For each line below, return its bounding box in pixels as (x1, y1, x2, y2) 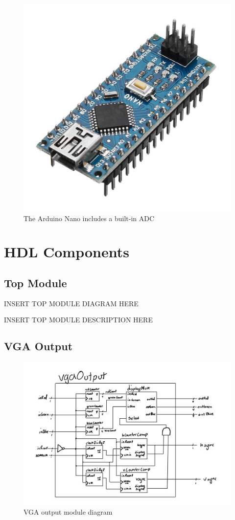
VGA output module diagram (23, 506, 113, 517)
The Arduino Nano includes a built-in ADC (23, 213, 155, 223)
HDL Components (4, 242, 129, 262)
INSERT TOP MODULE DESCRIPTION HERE (4, 315, 153, 325)
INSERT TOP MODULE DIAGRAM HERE (4, 298, 139, 308)
